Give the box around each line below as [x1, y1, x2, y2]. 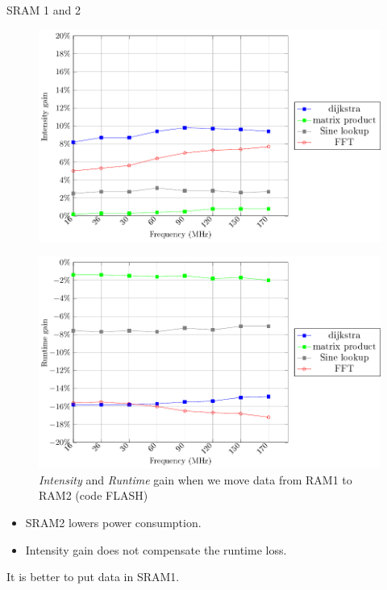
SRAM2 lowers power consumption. [25, 513, 202, 530]
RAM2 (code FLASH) [39, 487, 148, 504]
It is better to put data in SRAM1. [6, 568, 180, 585]
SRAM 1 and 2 [6, 2, 81, 18]
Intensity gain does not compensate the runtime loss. [25, 541, 287, 558]
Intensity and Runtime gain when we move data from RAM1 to [39, 471, 352, 488]
